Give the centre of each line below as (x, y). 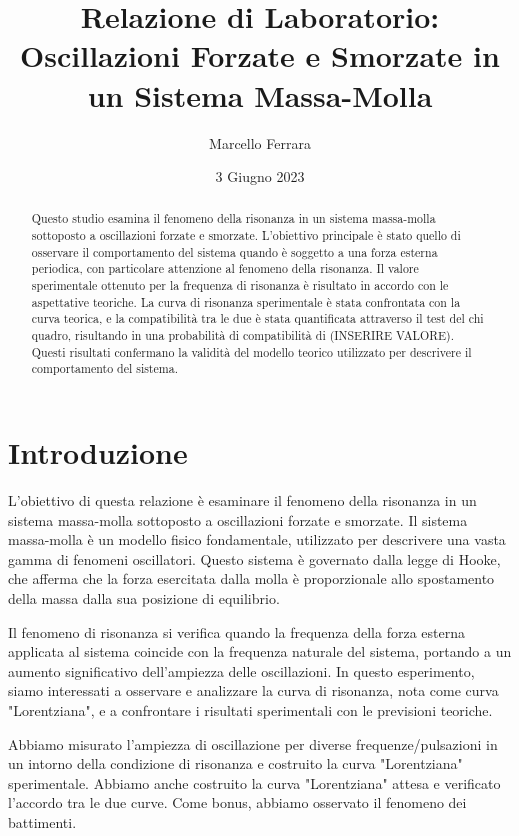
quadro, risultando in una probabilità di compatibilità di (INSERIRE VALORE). (243, 335)
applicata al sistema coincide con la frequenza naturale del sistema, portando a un (260, 651)
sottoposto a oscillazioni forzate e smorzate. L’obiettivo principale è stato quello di (246, 235)
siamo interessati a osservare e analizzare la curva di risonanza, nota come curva (253, 690)
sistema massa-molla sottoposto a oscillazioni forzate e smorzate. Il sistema (238, 519)
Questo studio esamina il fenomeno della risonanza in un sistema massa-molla (233, 218)
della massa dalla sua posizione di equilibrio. (144, 597)
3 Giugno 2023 (260, 176)
